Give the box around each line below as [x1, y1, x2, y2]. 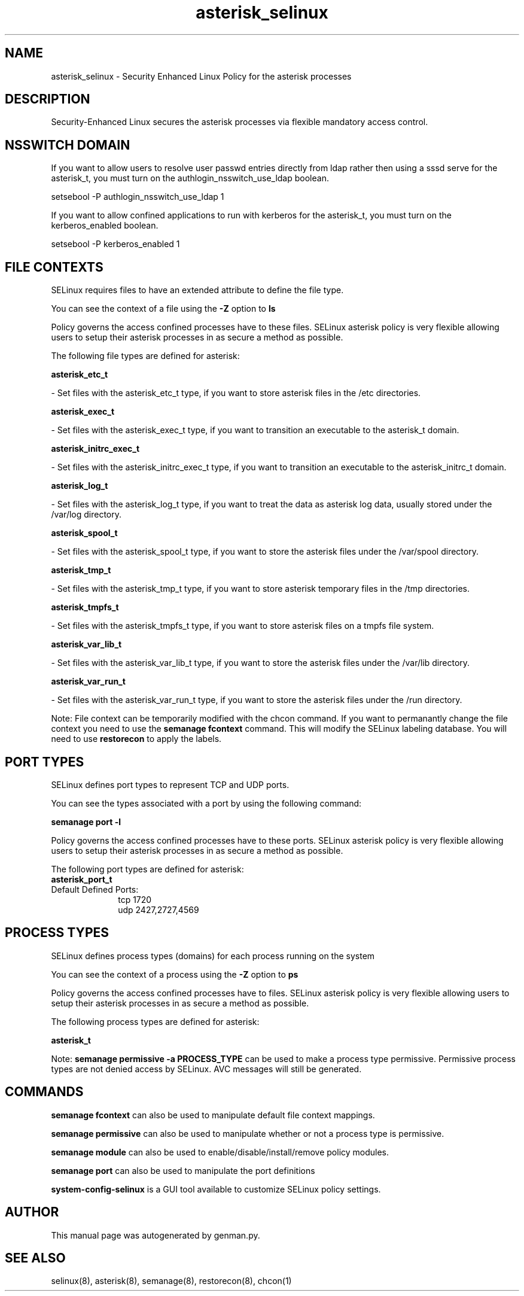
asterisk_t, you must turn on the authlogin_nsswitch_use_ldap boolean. [51, 173, 329, 184]
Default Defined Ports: [51, 884, 139, 895]
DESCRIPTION [5, 92, 90, 107]
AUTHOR [5, 1204, 59, 1220]
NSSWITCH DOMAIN [5, 137, 130, 153]
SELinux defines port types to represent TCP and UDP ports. [51, 779, 290, 790]
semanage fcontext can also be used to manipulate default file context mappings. [51, 1109, 375, 1120]
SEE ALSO [5, 1250, 66, 1265]
